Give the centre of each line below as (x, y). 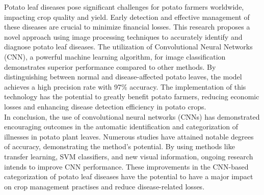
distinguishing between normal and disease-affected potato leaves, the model (123, 77)
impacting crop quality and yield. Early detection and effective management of (127, 17)
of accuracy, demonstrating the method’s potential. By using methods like (120, 146)
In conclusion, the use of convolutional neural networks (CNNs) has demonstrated (132, 116)
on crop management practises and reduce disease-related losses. (104, 186)
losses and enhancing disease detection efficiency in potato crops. (105, 106)
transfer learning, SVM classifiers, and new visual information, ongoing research (129, 156)
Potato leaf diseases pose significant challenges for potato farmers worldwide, (124, 7)
